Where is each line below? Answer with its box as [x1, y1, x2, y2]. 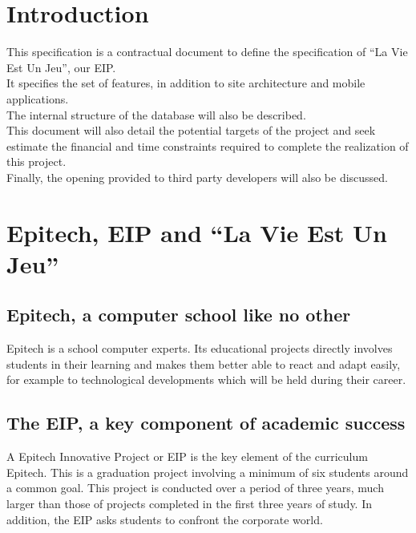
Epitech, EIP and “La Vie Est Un [6, 216, 387, 248]
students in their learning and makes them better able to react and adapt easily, [6, 355, 401, 372]
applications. [6, 90, 69, 107]
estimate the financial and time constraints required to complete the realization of [6, 137, 409, 154]
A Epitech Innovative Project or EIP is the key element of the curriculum [6, 448, 368, 465]
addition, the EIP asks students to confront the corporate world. [6, 511, 323, 527]
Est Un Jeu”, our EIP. [6, 59, 116, 75]
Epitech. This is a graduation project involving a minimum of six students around [6, 463, 409, 480]
